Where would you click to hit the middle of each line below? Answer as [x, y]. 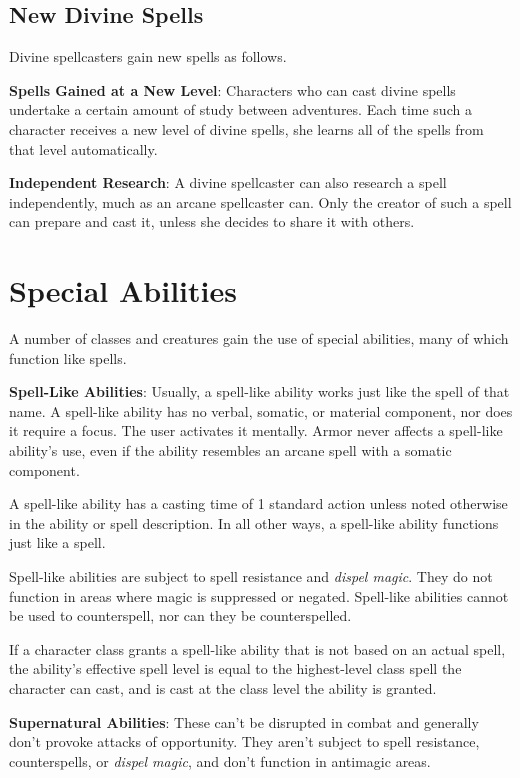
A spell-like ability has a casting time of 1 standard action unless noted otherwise [258, 503]
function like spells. [68, 357]
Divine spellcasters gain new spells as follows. [148, 56]
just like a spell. [57, 542]
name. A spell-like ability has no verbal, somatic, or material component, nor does [261, 410]
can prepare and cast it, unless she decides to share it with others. [212, 221]
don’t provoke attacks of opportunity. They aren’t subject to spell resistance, [244, 741]
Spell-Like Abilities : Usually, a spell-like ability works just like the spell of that [259, 391]
